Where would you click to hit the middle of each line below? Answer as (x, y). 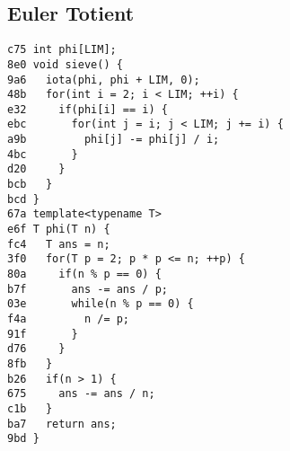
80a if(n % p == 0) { (84, 274)
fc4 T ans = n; (59, 244)
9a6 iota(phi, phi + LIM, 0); (104, 80)
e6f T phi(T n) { (59, 230)
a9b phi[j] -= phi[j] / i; (114, 140)
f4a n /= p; (69, 319)
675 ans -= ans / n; (81, 394)
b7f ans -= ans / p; (88, 289)
